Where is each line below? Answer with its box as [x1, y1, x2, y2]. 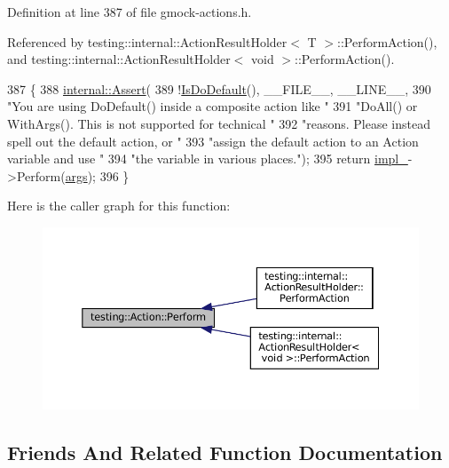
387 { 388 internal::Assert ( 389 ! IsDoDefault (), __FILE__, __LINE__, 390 [7, 79, 431, 98]
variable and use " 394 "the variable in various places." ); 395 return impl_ [7, 149, 408, 168]
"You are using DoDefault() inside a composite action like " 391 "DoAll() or [7, 97, 418, 115]
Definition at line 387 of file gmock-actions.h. [7, 3, 252, 20]
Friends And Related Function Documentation [7, 439, 443, 466]
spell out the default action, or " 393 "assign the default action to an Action [7, 131, 419, 150]
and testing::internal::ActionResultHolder [7, 50, 231, 68]
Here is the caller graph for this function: [7, 196, 231, 215]
